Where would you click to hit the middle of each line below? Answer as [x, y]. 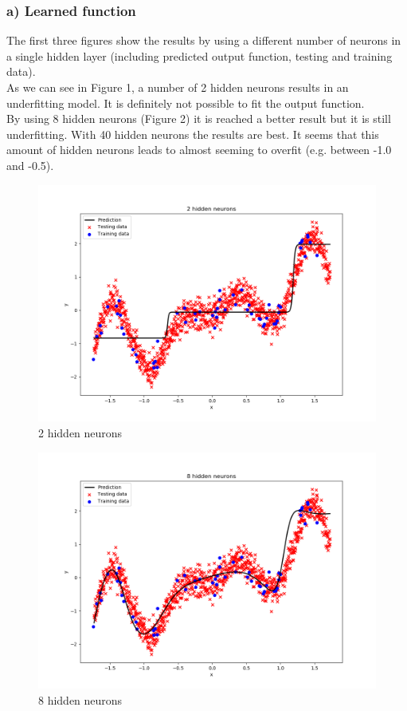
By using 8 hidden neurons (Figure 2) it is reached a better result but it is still [199, 118]
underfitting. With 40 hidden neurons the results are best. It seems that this [193, 134]
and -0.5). [30, 165]
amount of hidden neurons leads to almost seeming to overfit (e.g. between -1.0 [199, 150]
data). [21, 71]
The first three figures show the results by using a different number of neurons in [204, 40]
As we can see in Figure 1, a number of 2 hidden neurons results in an [178, 87]
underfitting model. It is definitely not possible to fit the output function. [186, 103]
